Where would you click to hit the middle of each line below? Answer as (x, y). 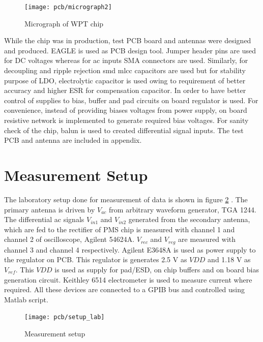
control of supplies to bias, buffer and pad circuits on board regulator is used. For (131, 100)
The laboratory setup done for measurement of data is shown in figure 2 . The (126, 199)
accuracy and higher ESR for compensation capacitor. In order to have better (125, 90)
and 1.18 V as (229, 259)
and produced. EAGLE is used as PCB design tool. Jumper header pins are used (130, 50)
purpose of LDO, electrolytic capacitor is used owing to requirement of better (125, 80)
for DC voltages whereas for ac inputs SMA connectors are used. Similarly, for (126, 60)
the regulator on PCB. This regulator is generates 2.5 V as (96, 259)
